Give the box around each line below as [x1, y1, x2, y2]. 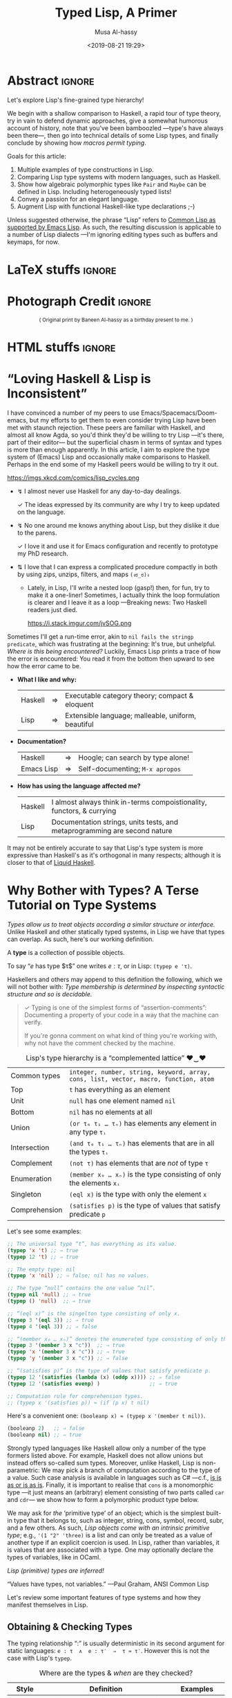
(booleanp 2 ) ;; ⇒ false [7, 1425, 85, 1432]
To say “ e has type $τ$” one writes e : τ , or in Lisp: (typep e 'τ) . [7, 961, 193, 970]
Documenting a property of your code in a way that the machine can [23, 1010, 219, 1019]
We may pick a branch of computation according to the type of [41, 1466, 220, 1474]
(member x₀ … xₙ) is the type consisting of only [68, 1169, 222, 1179]
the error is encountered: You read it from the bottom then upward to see [7, 654, 215, 663]
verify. [23, 1018, 43, 1026]
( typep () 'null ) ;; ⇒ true [7, 1298, 91, 1305]
